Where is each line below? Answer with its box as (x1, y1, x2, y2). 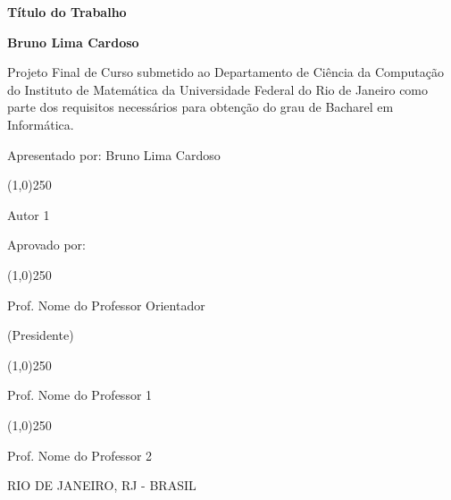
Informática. (7, 114, 74, 133)
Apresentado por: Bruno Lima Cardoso (7, 145, 221, 164)
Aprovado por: (7, 235, 86, 254)
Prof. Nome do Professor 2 (7, 445, 153, 464)
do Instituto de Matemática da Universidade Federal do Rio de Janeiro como (7, 80, 429, 98)
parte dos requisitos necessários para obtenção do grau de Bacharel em (7, 97, 394, 116)
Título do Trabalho (7, 3, 127, 21)
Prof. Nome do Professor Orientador (7, 295, 205, 314)
